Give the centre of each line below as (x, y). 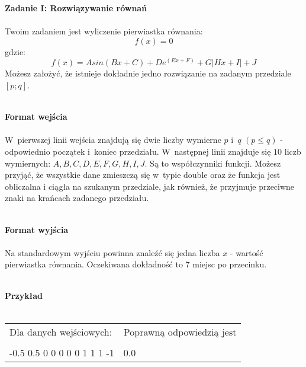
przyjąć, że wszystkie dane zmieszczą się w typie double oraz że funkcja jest (143, 175)
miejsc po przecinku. (230, 264)
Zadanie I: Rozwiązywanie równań (76, 8)
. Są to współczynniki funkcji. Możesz (213, 163)
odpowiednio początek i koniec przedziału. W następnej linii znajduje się (138, 151)
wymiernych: (28, 163)
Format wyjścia (37, 229)
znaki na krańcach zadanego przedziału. (77, 198)
